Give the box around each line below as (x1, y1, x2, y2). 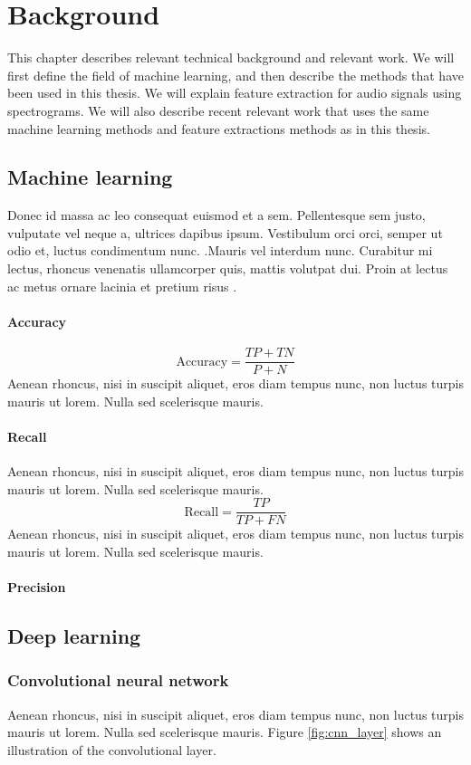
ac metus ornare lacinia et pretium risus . (7, 276, 237, 295)
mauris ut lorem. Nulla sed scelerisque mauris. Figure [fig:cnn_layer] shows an (7, 722, 442, 741)
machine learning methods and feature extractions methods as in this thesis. (7, 119, 430, 138)
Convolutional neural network (7, 669, 229, 692)
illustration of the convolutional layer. (7, 740, 216, 759)
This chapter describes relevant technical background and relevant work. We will (7, 48, 455, 67)
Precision (7, 578, 66, 597)
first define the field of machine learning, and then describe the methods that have (7, 65, 464, 84)
